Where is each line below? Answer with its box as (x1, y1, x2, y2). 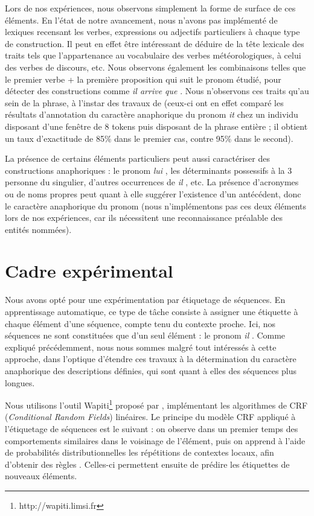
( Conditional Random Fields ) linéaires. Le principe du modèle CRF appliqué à (5, 410, 296, 423)
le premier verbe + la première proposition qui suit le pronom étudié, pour (5, 72, 281, 85)
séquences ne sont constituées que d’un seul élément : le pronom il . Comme (5, 329, 286, 342)
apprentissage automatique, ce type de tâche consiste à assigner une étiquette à (5, 305, 298, 317)
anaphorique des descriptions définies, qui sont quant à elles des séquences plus (5, 364, 297, 377)
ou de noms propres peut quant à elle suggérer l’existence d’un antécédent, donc (5, 187, 301, 200)
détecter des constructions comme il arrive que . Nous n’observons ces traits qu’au (5, 84, 309, 97)
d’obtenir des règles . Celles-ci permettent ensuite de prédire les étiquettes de (5, 457, 290, 470)
